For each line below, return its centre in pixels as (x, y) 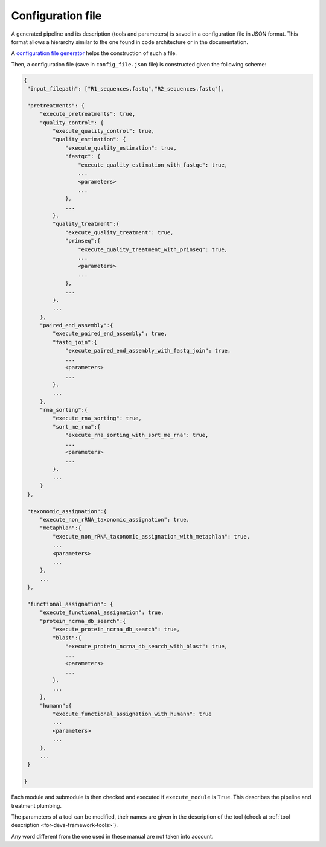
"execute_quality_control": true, (104, 131)
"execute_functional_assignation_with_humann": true (132, 714)
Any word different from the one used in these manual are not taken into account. (112, 836)
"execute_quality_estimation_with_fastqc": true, (153, 165)
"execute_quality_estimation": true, (121, 148)
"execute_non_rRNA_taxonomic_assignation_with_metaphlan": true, (151, 536)
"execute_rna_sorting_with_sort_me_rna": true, (137, 435)
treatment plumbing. (36, 805)
